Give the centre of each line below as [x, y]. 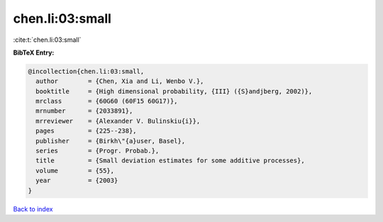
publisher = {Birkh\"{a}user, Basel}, [111, 141]
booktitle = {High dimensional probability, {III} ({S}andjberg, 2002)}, [174, 91]
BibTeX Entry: [34, 52]
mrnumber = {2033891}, [84, 111]
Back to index [33, 209]
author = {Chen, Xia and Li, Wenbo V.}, [120, 81]
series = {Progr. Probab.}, [98, 151]
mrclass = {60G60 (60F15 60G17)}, [107, 101]
